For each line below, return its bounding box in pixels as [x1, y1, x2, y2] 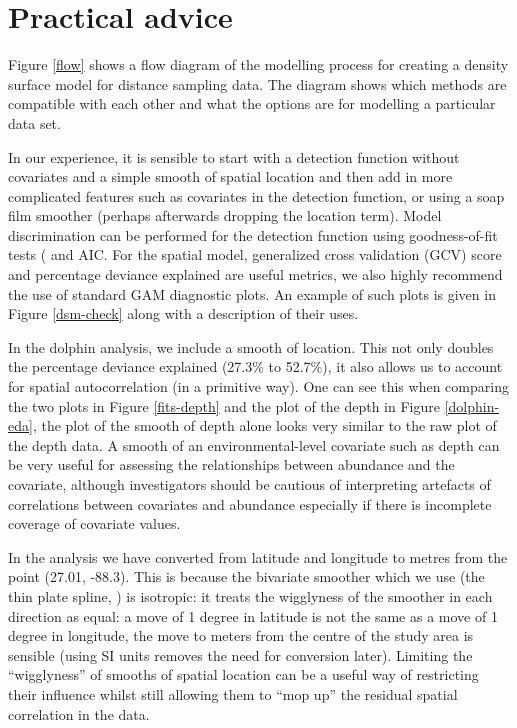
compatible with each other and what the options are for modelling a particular [8, 93, 496, 114]
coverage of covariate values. [8, 513, 181, 534]
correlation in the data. [8, 703, 150, 724]
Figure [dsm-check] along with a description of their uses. [8, 303, 359, 324]
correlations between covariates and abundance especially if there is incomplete [8, 493, 492, 514]
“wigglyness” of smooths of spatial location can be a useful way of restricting [8, 664, 479, 685]
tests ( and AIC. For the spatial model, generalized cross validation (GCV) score [8, 244, 502, 265]
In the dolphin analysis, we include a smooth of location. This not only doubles [8, 336, 494, 357]
